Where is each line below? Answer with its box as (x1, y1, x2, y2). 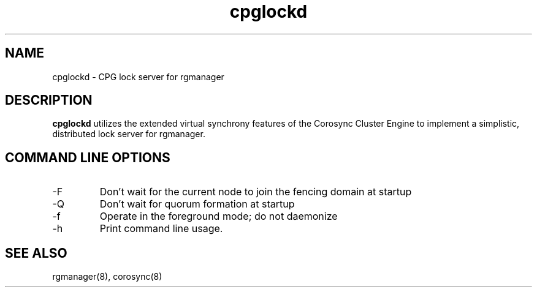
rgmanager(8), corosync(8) (52, 271, 162, 282)
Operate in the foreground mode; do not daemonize (99, 210, 338, 223)
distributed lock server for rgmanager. (52, 129, 205, 140)
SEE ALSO (5, 245, 67, 261)
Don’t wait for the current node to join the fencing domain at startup (99, 185, 412, 198)
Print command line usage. (99, 222, 223, 235)
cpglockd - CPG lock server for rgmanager (52, 71, 224, 82)
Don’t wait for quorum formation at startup (99, 198, 295, 211)
